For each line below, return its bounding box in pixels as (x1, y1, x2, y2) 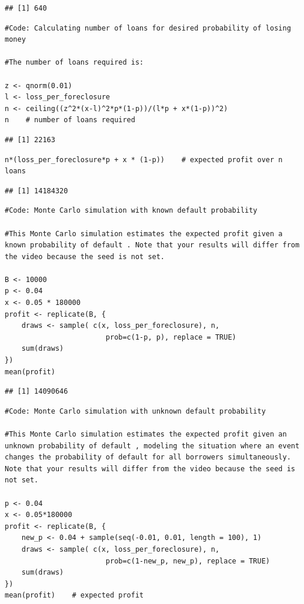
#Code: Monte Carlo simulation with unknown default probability (5, 407, 266, 415)
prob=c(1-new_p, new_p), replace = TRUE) (105, 556, 270, 565)
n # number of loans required (5, 116, 135, 125)
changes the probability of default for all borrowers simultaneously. (5, 453, 291, 462)
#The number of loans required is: (5, 58, 144, 67)
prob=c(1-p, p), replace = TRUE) (105, 333, 236, 341)
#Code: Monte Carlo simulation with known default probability (5, 206, 258, 215)
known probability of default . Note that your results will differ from (5, 241, 300, 250)
